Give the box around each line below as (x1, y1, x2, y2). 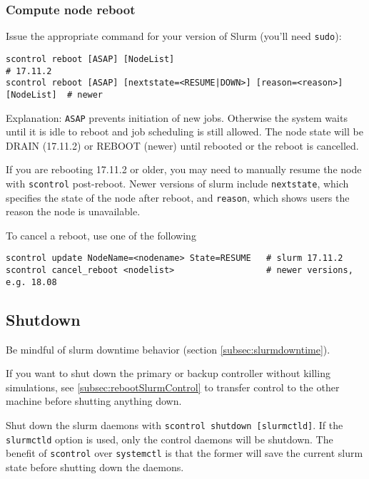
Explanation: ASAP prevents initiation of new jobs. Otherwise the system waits (6, 110, 348, 125)
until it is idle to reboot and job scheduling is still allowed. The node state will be (6, 124, 363, 139)
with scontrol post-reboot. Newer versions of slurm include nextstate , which (6, 175, 349, 190)
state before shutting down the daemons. (6, 459, 184, 474)
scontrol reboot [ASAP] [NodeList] (6, 53, 175, 64)
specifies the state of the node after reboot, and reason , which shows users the (6, 190, 350, 205)
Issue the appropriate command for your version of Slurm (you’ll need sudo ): (6, 29, 342, 43)
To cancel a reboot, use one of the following (6, 227, 196, 242)
